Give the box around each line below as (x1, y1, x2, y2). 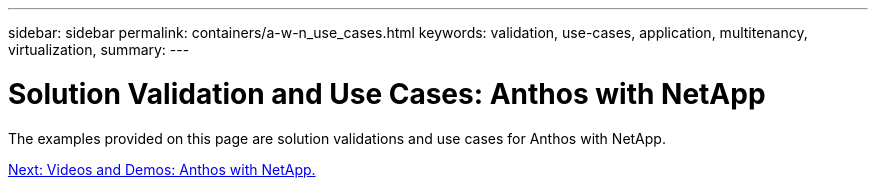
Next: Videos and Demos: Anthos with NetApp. (8, 160, 316, 178)
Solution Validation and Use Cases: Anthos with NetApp (8, 76, 766, 111)
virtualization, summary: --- (8, 41, 190, 58)
